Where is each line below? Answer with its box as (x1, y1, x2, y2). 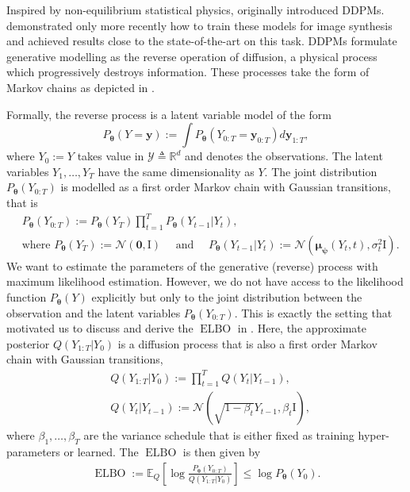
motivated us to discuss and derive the (6, 320, 194, 336)
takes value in (77, 148, 144, 164)
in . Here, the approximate (237, 320, 367, 336)
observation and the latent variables (6, 304, 181, 321)
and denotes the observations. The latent (184, 148, 383, 164)
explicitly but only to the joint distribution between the (91, 289, 362, 306)
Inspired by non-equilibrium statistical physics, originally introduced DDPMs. (6, 2, 385, 17)
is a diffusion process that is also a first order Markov (117, 335, 377, 352)
